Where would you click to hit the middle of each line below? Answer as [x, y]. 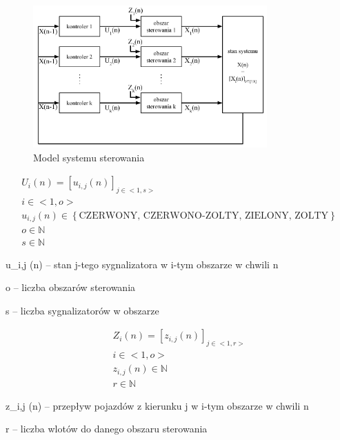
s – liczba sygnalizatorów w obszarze [82, 310]
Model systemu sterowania [89, 157]
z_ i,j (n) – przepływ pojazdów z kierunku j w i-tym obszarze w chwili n [157, 405]
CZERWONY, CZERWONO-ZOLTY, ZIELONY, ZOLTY [204, 216]
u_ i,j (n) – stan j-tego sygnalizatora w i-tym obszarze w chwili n [142, 264]
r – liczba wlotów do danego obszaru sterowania [107, 429]
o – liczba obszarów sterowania [71, 287]
